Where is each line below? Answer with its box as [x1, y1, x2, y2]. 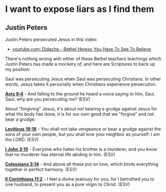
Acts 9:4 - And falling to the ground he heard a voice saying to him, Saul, [5, 91, 156, 96]
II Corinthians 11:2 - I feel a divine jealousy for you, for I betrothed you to [5, 176, 155, 182]
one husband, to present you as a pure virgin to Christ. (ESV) [5, 182, 130, 187]
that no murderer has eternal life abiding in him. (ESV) [5, 152, 116, 157]
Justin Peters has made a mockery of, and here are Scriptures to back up [5, 61, 156, 67]
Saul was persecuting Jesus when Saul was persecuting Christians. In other [5, 76, 161, 82]
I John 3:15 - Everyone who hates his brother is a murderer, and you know [5, 146, 158, 152]
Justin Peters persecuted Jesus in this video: [5, 36, 98, 42]
